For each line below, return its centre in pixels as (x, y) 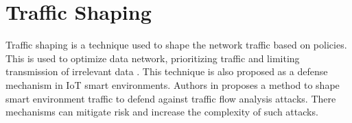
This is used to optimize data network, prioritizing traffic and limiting (153, 58)
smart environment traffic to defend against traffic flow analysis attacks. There (171, 98)
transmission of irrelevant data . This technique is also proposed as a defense (167, 71)
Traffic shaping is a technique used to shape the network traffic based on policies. (176, 45)
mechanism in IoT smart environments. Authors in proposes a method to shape (173, 84)
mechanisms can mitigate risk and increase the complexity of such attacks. (162, 112)
